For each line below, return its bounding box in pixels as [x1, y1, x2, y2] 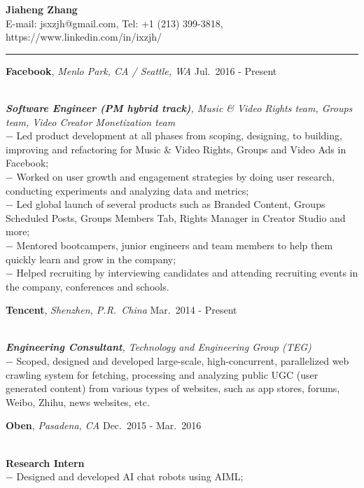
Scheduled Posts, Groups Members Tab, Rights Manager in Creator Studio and [6, 210, 346, 225]
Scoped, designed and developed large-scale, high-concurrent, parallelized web [16, 354, 349, 368]
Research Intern [6, 455, 85, 470]
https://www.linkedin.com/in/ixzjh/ [6, 29, 162, 44]
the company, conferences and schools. [6, 279, 169, 293]
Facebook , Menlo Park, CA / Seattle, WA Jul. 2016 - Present [6, 63, 277, 78]
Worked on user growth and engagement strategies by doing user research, [16, 169, 335, 183]
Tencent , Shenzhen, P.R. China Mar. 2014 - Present [6, 302, 237, 317]
